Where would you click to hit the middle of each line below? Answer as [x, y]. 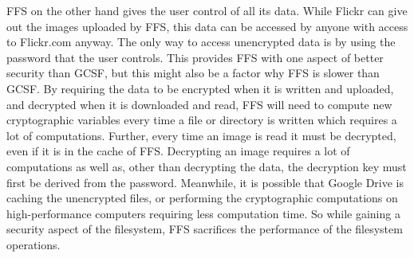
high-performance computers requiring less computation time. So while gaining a [203, 213]
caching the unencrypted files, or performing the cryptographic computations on [202, 198]
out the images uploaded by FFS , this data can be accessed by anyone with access [207, 26]
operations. [34, 244]
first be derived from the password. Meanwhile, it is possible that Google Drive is [205, 182]
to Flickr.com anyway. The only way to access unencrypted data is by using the [201, 42]
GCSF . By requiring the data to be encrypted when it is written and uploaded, [200, 88]
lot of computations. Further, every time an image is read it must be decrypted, [201, 135]
